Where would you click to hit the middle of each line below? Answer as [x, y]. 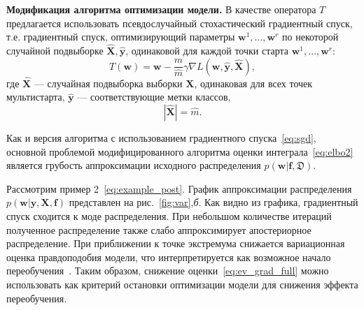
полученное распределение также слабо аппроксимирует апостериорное [159, 229]
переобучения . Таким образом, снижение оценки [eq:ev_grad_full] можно [168, 271]
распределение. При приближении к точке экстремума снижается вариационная [176, 243]
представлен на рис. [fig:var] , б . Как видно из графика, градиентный [213, 202]
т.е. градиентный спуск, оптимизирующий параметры [121, 37]
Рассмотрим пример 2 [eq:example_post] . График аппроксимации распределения [179, 188]
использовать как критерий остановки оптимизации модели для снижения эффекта [182, 284]
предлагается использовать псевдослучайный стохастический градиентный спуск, [180, 23]
